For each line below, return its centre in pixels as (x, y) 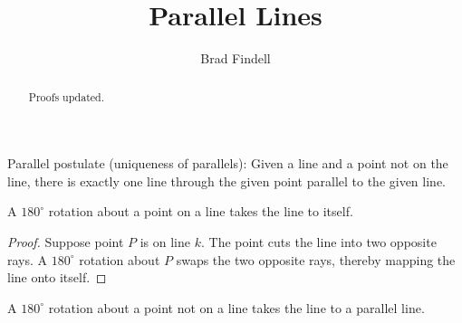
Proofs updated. (66, 96)
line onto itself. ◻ (57, 277)
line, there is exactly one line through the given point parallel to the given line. (226, 180)
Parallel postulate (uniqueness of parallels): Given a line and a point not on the (228, 163)
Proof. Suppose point (66, 241)
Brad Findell (236, 58)
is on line (165, 241)
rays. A (28, 259)
